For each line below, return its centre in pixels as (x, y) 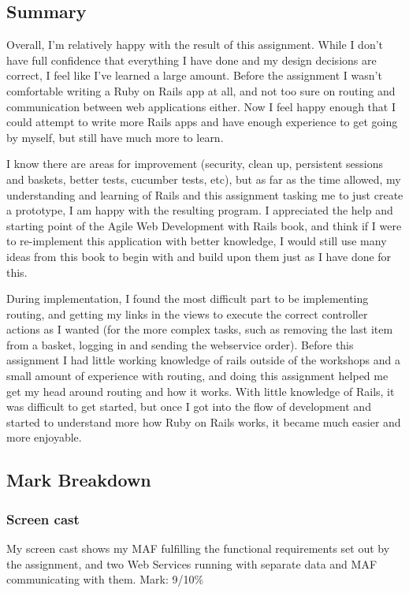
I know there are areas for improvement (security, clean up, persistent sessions (195, 164)
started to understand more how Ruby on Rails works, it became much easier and (204, 421)
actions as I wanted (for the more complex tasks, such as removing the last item (200, 329)
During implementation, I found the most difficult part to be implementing (188, 298)
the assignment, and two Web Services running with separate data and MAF (192, 563)
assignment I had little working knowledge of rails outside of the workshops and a (203, 360)
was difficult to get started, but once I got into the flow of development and (189, 407)
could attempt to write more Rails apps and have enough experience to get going (202, 122)
